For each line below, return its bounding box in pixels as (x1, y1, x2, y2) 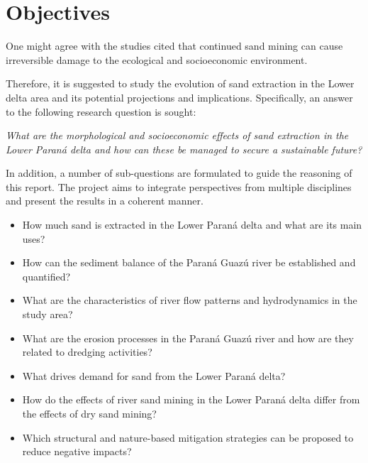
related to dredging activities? (22, 344, 152, 359)
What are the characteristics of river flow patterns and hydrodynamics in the (22, 293, 357, 307)
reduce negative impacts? (22, 444, 132, 459)
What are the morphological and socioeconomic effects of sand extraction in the (6, 128, 349, 143)
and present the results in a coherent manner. (6, 193, 203, 208)
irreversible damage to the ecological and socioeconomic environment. (6, 52, 308, 67)
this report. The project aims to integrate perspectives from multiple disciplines (6, 179, 352, 194)
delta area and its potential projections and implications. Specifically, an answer (6, 89, 353, 104)
